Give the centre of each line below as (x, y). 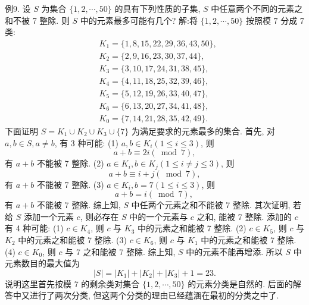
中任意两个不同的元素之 (257, 8)
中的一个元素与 (159, 216)
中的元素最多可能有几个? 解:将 (139, 20)
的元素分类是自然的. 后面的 (240, 283)
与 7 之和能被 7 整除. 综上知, (120, 251)
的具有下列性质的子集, (157, 8)
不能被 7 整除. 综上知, (79, 205)
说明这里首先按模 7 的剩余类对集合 (72, 283)
